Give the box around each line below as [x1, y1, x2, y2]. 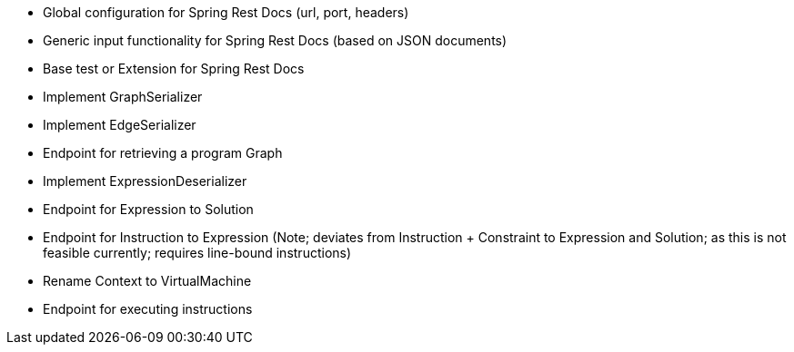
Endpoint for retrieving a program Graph [43, 145, 283, 161]
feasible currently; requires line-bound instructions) [43, 245, 352, 260]
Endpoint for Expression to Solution [43, 201, 254, 217]
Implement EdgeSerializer [43, 117, 196, 132]
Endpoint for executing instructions [43, 301, 253, 317]
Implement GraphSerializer [43, 89, 203, 104]
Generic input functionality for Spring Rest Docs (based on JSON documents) [43, 33, 508, 48]
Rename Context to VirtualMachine [43, 273, 252, 288]
